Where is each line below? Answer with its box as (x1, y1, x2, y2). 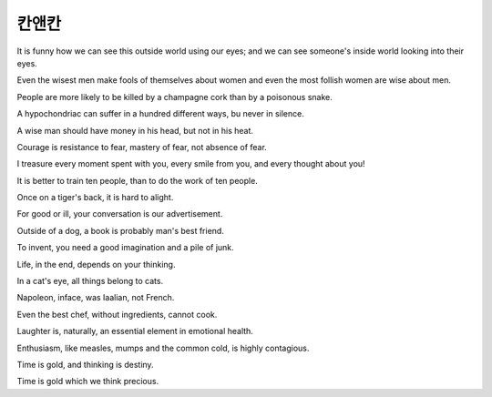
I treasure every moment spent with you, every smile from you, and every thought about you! (16, 158, 365, 169)
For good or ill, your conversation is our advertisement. (16, 209, 223, 219)
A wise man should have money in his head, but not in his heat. (16, 125, 254, 136)
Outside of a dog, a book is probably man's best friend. (16, 225, 225, 236)
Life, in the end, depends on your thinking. (16, 259, 176, 270)
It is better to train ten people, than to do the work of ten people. (16, 175, 259, 186)
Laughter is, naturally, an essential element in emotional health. (16, 326, 254, 337)
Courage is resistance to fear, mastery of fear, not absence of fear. (16, 141, 268, 152)
